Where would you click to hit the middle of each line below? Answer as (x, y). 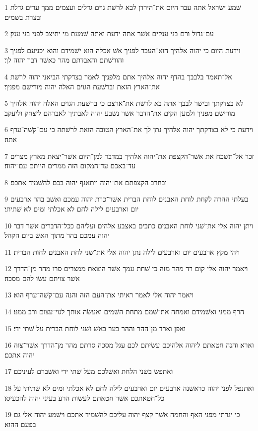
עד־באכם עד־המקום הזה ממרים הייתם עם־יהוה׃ (70, 166)
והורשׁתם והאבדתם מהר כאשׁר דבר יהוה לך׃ (64, 60)
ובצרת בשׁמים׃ (23, 17)
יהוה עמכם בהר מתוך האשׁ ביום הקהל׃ (57, 235)
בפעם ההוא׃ (20, 424)
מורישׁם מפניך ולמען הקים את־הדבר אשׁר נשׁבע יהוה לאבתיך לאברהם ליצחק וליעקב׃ (120, 112)
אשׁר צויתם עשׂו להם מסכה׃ (42, 278)
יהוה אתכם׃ (20, 354)
